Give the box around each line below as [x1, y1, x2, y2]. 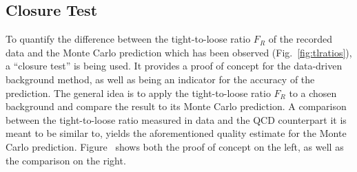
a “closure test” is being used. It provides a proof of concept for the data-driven [6, 58, 343, 73]
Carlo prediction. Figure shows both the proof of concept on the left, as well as [6, 139, 344, 153]
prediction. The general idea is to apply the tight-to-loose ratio [6, 85, 271, 100]
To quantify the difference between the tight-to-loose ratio [6, 32, 251, 46]
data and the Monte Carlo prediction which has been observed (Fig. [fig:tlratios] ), [6, 45, 352, 59]
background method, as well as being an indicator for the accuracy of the [6, 72, 315, 86]
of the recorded [268, 32, 333, 46]
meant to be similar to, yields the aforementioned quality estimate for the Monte [6, 126, 347, 140]
